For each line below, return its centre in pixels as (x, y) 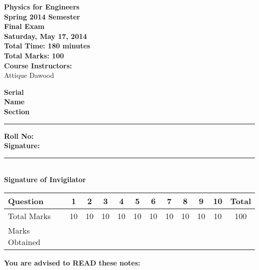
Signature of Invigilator (45, 179)
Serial (14, 92)
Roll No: (19, 135)
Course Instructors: (38, 65)
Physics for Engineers (42, 6)
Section (17, 111)
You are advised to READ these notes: (72, 262)
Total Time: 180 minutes (47, 46)
